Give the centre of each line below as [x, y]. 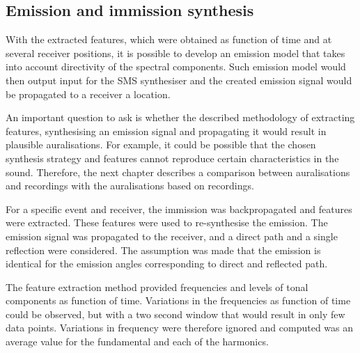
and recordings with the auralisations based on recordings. [130, 186]
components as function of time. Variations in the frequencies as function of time [178, 300]
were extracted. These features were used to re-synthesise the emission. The [167, 222]
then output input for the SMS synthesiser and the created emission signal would [179, 80]
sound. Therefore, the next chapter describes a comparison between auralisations [178, 172]
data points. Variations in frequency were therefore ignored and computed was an [180, 328]
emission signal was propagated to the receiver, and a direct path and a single [172, 236]
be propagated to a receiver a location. [88, 94]
